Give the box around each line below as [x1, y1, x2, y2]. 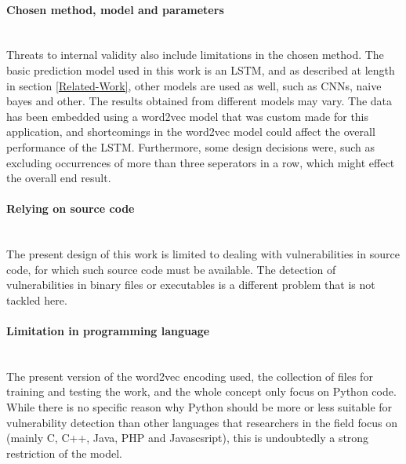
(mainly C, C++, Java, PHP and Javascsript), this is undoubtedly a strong [6, 429, 369, 446]
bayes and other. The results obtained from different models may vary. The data [6, 93, 393, 109]
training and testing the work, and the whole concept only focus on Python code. [6, 383, 397, 400]
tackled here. [6, 291, 67, 308]
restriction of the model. [6, 444, 122, 461]
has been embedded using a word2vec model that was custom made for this [6, 108, 369, 124]
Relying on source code [6, 200, 135, 217]
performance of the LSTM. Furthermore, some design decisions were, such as [6, 138, 375, 155]
